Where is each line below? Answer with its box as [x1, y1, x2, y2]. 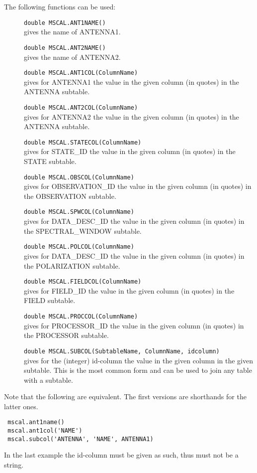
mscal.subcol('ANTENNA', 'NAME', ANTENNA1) [7, 435, 154, 443]
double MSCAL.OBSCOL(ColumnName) [24, 173, 134, 181]
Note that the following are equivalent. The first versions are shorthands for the [4, 391, 247, 402]
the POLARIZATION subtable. [24, 260, 120, 271]
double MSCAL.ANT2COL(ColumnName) [24, 104, 138, 111]
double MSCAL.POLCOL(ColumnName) [24, 243, 134, 251]
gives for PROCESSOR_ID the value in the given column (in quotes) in [24, 320, 244, 330]
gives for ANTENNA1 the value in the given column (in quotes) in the [24, 76, 239, 87]
